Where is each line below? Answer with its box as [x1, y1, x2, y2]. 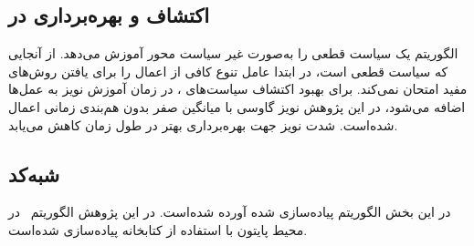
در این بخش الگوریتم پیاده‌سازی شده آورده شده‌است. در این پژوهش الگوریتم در [8, 202, 451, 221]
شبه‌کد [8, 159, 60, 188]
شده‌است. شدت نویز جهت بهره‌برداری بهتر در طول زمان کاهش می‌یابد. [8, 115, 398, 134]
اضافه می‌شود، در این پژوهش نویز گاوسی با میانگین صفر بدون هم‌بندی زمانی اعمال [8, 97, 466, 116]
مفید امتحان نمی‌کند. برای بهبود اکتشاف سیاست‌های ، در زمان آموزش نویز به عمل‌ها [8, 79, 468, 98]
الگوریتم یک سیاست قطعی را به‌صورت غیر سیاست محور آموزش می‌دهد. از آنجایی [8, 44, 458, 63]
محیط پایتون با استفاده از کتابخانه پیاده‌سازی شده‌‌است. [8, 220, 308, 239]
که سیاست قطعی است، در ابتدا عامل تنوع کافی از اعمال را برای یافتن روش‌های [8, 61, 448, 80]
